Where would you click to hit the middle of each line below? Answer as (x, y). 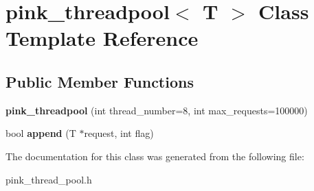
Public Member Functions (100, 81)
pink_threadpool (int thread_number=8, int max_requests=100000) (157, 110)
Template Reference (102, 38)
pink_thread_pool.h (49, 179)
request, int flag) (119, 133)
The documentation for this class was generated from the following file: (155, 156)
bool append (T (41, 133)
